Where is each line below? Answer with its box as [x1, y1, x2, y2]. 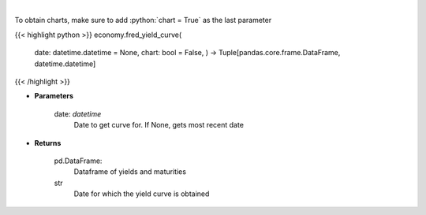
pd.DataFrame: [54, 156, 103, 165]
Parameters [34, 91, 74, 101]
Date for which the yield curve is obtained [73, 189, 210, 198]
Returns [34, 138, 62, 147]
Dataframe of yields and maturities [73, 167, 187, 176]
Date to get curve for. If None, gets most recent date [73, 120, 245, 130]
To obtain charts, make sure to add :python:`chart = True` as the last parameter [14, 16, 272, 25]
